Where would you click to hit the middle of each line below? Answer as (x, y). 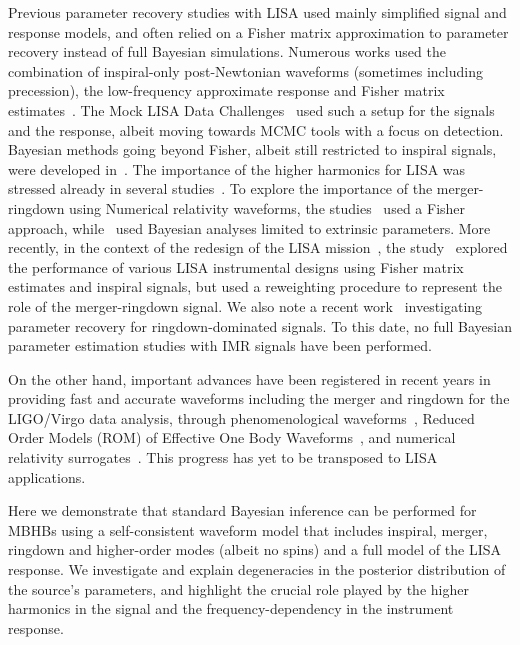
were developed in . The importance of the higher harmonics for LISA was (237, 168)
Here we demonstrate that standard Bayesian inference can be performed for (242, 510)
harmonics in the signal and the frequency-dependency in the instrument (231, 608)
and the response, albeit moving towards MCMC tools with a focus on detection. (256, 129)
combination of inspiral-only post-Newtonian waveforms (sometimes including (245, 70)
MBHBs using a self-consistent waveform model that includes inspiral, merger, (248, 529)
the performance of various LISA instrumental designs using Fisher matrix (236, 266)
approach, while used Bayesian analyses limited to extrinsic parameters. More (249, 227)
